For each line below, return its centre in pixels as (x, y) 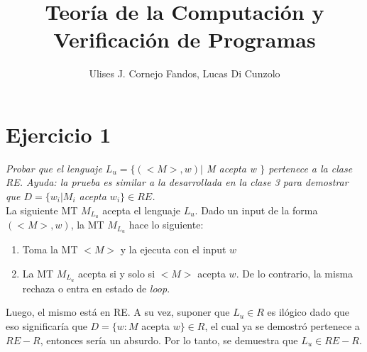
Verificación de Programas (185, 39)
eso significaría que (46, 325)
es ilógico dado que (308, 312)
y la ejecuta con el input (173, 249)
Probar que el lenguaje (54, 168)
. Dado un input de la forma (256, 210)
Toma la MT (50, 249)
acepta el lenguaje (141, 210)
